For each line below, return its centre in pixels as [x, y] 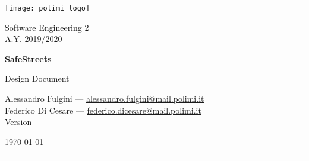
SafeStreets [28, 58]
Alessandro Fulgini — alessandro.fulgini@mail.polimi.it [105, 99]
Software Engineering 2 [47, 27]
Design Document [37, 78]
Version [18, 122]
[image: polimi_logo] [48, 8]
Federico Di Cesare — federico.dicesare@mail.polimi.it [103, 110]
